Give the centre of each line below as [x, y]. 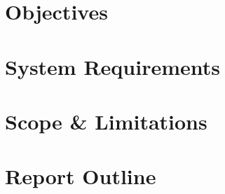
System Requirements [112, 66]
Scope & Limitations [106, 121]
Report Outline [81, 176]
